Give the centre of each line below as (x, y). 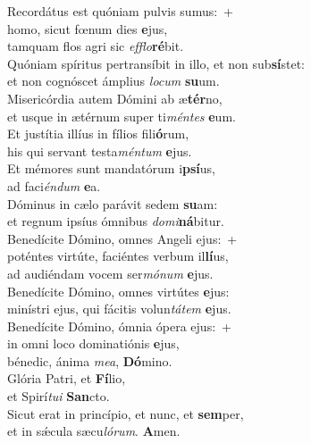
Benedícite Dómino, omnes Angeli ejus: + (122, 238)
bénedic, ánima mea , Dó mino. (90, 360)
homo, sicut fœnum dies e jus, (88, 28)
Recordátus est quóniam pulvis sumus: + (121, 11)
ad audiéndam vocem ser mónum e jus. (110, 273)
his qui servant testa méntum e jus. (100, 150)
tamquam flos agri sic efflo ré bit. (96, 46)
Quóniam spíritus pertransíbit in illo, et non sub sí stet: (156, 63)
